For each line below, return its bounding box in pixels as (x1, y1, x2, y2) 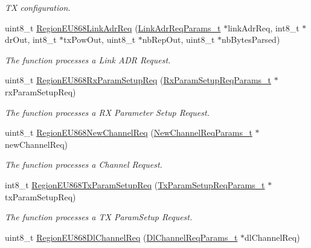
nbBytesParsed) (222, 33, 280, 46)
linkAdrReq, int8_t (228, 21, 300, 34)
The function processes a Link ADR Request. (5, 53, 171, 66)
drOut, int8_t (5, 33, 57, 46)
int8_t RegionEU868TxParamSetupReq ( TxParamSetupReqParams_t (5, 178, 265, 191)
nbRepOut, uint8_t (142, 33, 215, 46)
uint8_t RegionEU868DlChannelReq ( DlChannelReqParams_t (5, 231, 238, 243)
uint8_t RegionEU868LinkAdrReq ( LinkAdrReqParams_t (5, 21, 221, 34)
